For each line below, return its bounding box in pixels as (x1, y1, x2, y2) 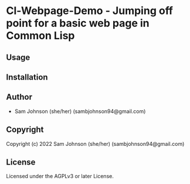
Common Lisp (6, 29, 75, 42)
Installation (6, 72, 48, 82)
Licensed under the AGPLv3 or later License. (6, 173, 114, 180)
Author (6, 92, 32, 102)
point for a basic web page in (6, 16, 150, 30)
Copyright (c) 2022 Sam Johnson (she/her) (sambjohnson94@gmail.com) (6, 140, 185, 147)
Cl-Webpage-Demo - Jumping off (6, 4, 173, 18)
